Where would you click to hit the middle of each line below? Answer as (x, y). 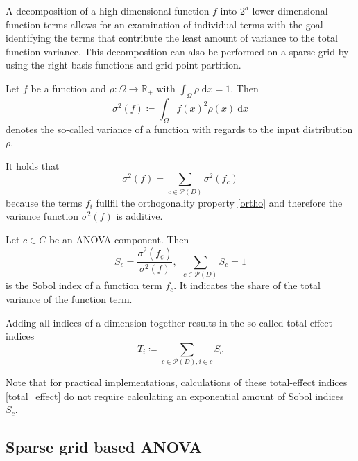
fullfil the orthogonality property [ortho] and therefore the (219, 202)
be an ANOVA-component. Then (119, 239)
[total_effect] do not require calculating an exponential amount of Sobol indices (175, 395)
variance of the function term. (69, 298)
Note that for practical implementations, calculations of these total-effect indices (177, 382)
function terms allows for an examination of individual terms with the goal (164, 24)
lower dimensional (290, 10)
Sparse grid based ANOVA (104, 447)
